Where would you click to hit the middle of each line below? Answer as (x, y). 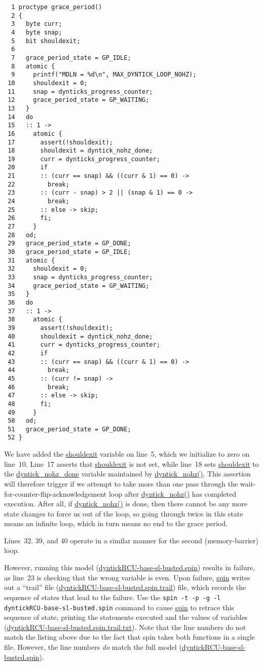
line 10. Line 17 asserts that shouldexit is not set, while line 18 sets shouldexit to (131, 464)
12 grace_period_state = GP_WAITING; (79, 100)
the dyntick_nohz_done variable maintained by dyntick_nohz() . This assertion (127, 474)
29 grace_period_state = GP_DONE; (69, 244)
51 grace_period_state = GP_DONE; (69, 429)
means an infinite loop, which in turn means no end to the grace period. (116, 523)
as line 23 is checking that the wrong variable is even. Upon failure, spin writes (127, 577)
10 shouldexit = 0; (48, 83)
